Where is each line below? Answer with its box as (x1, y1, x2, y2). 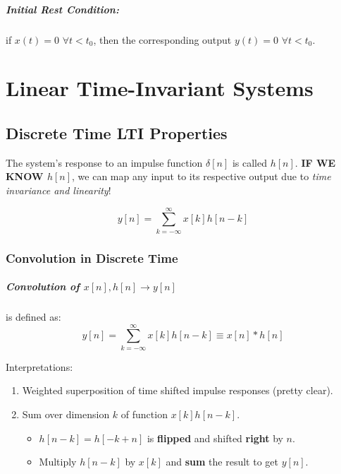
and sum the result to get (166, 454, 278, 469)
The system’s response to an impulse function (6, 155, 203, 170)
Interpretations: (6, 359, 73, 374)
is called (232, 155, 267, 170)
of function (120, 406, 168, 421)
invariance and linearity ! (6, 182, 111, 197)
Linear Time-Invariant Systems (6, 73, 314, 102)
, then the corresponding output (93, 32, 232, 47)
